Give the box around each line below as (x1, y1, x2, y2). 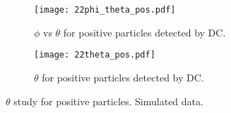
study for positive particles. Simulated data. (13, 93, 203, 108)
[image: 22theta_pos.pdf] (34, 50, 155, 60)
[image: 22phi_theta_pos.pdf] (34, 5, 176, 15)
